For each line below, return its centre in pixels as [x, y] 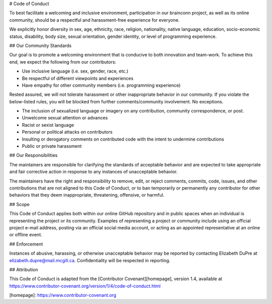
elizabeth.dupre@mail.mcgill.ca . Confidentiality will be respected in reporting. [90, 260]
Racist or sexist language [48, 125]
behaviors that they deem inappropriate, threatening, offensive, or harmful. [87, 195]
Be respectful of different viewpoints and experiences [78, 78]
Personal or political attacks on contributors [67, 132]
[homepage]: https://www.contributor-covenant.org [63, 295]
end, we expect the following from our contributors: [63, 62]
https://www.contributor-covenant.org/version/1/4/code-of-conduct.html [85, 286]
